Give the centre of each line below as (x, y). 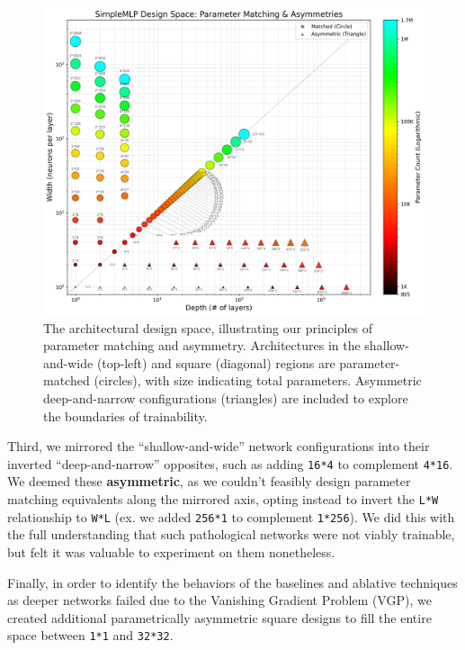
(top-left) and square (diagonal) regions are (216, 362)
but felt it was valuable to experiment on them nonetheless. (171, 551)
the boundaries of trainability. (125, 415)
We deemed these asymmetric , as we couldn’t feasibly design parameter (209, 481)
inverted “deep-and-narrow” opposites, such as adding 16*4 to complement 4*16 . (230, 463)
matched (67, 380)
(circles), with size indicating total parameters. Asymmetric (258, 380)
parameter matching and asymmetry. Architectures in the (202, 345)
